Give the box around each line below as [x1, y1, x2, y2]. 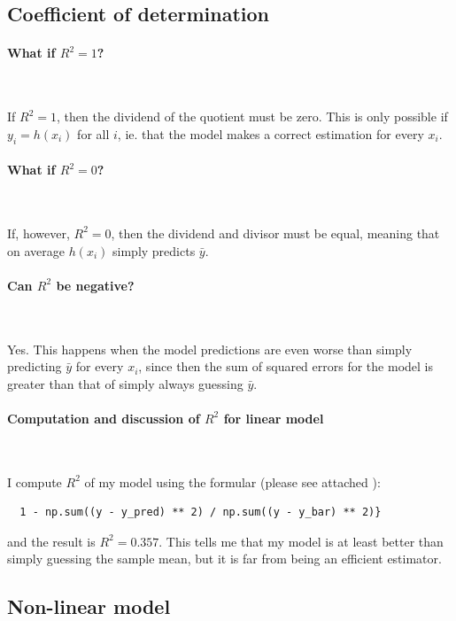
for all [77, 124, 110, 143]
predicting [7, 357, 62, 376]
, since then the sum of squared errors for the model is [138, 357, 433, 376]
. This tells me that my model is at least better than [158, 532, 444, 550]
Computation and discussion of [7, 408, 200, 427]
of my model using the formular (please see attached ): [84, 472, 381, 491]
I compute [7, 472, 62, 491]
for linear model [223, 408, 324, 427]
